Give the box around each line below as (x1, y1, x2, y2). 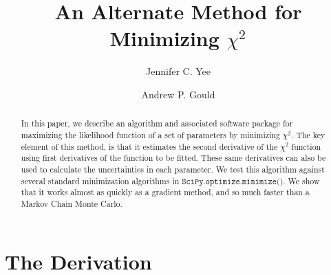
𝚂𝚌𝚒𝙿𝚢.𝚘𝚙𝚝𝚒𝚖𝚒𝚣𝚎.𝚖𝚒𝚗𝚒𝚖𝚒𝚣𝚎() (182, 177, 284, 186)
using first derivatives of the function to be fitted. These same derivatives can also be (21, 152, 326, 164)
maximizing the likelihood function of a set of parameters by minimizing (21, 129, 280, 140)
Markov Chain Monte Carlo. (21, 197, 122, 209)
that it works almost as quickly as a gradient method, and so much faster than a (21, 186, 310, 198)
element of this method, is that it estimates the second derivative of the (21, 140, 278, 152)
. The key (291, 129, 325, 140)
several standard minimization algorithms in (21, 175, 180, 186)
